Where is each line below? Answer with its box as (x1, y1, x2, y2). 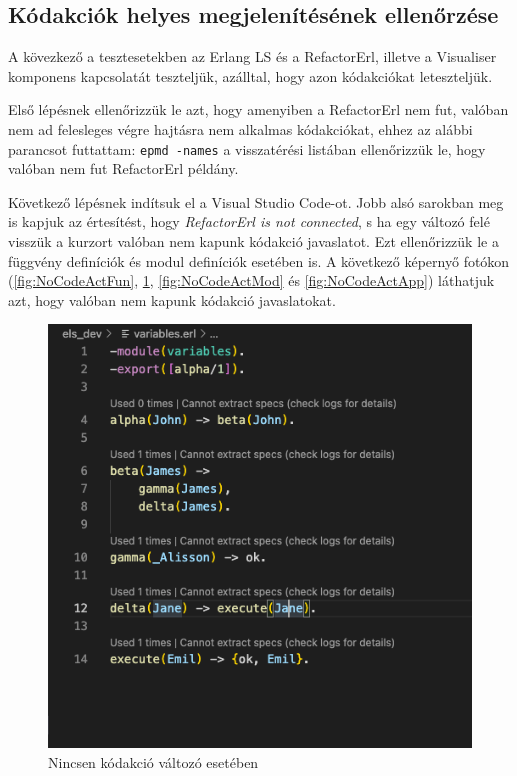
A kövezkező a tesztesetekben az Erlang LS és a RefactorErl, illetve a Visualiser (8, 46, 497, 67)
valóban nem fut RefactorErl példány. (8, 158, 239, 179)
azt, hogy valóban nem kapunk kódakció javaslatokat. (8, 289, 336, 310)
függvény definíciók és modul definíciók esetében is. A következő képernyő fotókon (8, 250, 510, 271)
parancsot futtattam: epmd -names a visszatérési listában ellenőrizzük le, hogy (8, 138, 486, 159)
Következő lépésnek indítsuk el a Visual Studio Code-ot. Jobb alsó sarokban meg (8, 191, 504, 212)
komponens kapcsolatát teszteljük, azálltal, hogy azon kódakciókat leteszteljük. (8, 65, 493, 86)
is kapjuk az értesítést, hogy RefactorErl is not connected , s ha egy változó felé (8, 211, 490, 232)
